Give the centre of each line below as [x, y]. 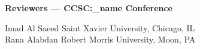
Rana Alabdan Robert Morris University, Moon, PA [100, 39]
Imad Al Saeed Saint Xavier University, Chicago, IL [100, 27]
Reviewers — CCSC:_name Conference [89, 8]
